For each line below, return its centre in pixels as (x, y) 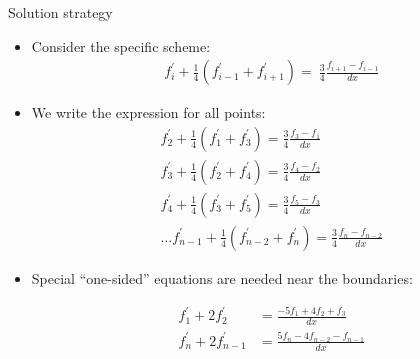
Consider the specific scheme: (121, 45)
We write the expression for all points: (148, 112)
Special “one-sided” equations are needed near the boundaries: (222, 277)
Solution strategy (60, 12)
